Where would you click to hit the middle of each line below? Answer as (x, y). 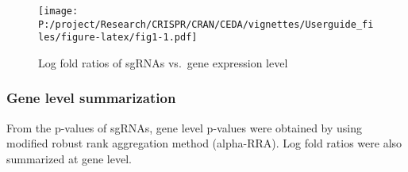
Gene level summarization (91, 98)
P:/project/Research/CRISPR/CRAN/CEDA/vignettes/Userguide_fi (206, 24)
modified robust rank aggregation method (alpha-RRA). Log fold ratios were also (204, 143)
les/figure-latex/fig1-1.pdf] (118, 38)
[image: (58, 11)
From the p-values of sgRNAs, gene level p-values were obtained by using (185, 127)
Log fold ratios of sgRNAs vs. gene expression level (163, 62)
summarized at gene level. (69, 158)
